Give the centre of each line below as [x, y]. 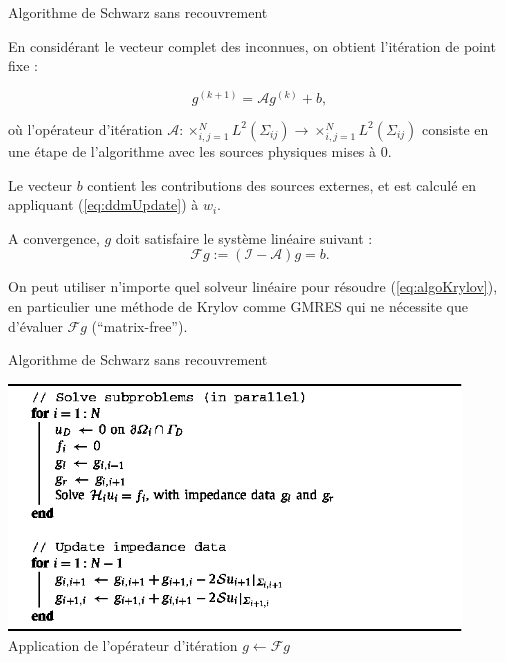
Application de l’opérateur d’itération [123, 644]
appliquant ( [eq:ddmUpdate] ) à [103, 204]
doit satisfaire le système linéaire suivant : [244, 237]
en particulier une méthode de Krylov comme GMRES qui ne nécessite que [238, 305]
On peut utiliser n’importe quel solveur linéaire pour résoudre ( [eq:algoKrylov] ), [253, 286]
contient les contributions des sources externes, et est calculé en [282, 184]
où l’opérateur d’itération [85, 128]
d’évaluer [35, 325]
